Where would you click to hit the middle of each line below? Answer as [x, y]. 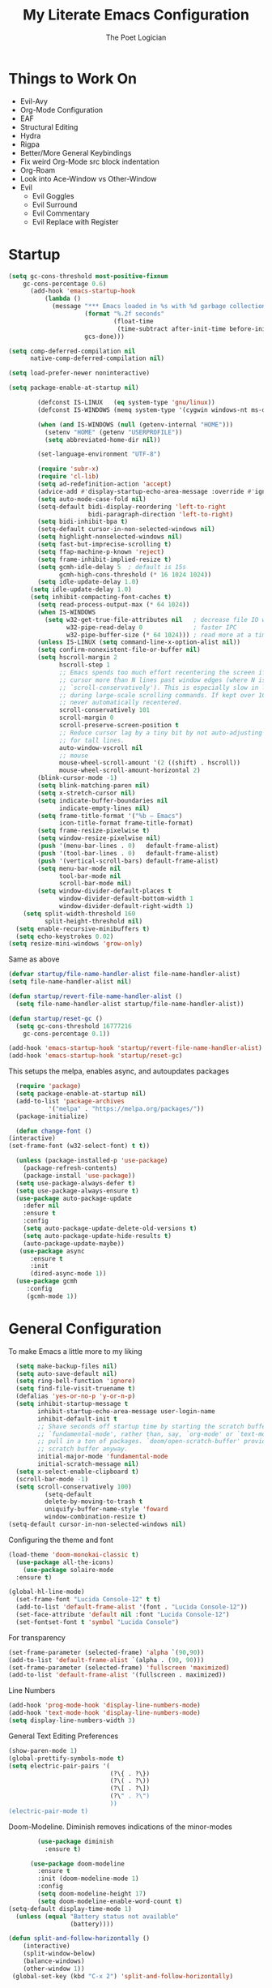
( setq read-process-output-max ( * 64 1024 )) [114, 605]
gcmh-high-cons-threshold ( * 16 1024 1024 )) [136, 574]
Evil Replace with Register [75, 221]
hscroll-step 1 [85, 665]
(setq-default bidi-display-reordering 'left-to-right [132, 507]
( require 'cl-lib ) [68, 477]
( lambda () [63, 299]
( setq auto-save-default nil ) [66, 1373]
